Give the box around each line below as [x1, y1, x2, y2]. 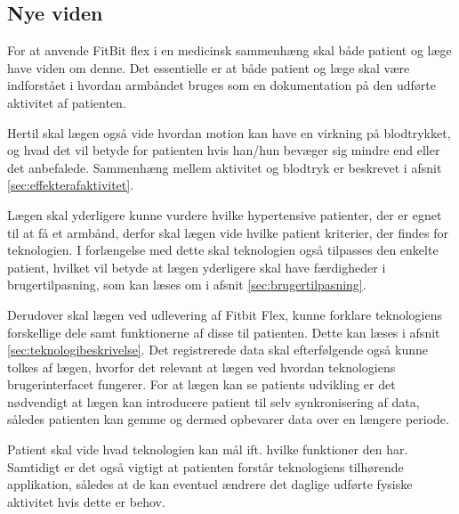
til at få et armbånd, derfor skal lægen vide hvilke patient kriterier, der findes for [7, 223, 448, 241]
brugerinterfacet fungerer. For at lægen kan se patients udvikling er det [7, 375, 396, 394]
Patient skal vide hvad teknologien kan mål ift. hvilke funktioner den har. [7, 440, 408, 459]
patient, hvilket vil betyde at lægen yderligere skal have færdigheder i [7, 257, 386, 276]
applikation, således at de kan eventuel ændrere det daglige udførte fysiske [7, 475, 413, 494]
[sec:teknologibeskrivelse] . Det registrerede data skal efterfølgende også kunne [7, 340, 428, 359]
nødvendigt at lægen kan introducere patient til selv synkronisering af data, [7, 392, 420, 411]
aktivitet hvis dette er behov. [7, 492, 165, 510]
